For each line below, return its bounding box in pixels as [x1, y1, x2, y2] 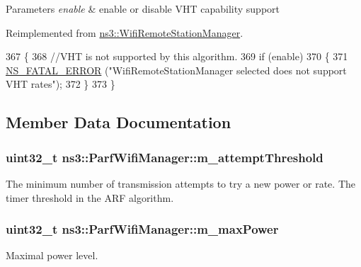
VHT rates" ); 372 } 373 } [6, 76, 115, 91]
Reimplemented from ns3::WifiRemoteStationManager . [6, 25, 243, 40]
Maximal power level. [6, 248, 98, 263]
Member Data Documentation [6, 111, 231, 133]
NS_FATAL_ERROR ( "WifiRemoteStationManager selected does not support [6, 62, 347, 77]
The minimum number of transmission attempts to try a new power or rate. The [6, 176, 356, 191]
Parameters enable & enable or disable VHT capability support [6, 1, 280, 16]
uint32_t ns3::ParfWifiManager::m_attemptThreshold [6, 148, 323, 166]
